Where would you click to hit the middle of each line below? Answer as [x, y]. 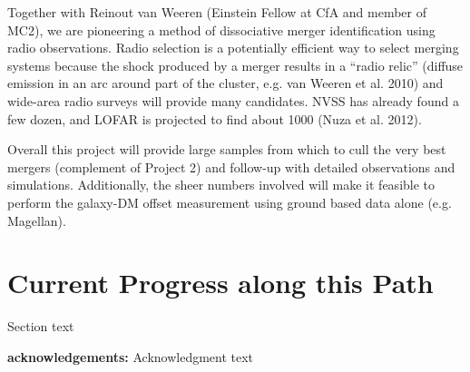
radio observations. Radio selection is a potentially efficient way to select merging [233, 48]
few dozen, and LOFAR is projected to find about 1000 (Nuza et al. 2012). [215, 118]
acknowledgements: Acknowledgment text [131, 356]
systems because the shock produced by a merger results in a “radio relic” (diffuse [235, 65]
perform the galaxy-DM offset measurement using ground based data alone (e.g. [230, 202]
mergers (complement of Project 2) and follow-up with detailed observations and [231, 166]
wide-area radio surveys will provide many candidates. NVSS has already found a [233, 100]
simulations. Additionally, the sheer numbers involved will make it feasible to [221, 185]
